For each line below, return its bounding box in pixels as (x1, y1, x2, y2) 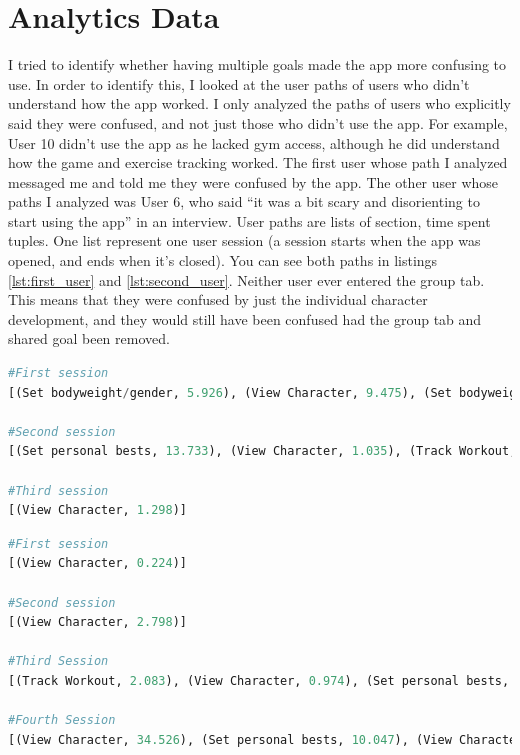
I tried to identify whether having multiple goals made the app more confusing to (8, 54, 507, 75)
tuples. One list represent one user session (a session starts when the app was (8, 230, 481, 251)
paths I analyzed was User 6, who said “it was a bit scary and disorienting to (8, 191, 480, 212)
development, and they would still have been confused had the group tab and (8, 308, 482, 329)
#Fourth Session (8, 713, 116, 728)
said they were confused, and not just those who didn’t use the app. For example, (8, 112, 508, 133)
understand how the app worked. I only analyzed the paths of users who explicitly (8, 93, 511, 114)
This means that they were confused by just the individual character (8, 289, 428, 310)
